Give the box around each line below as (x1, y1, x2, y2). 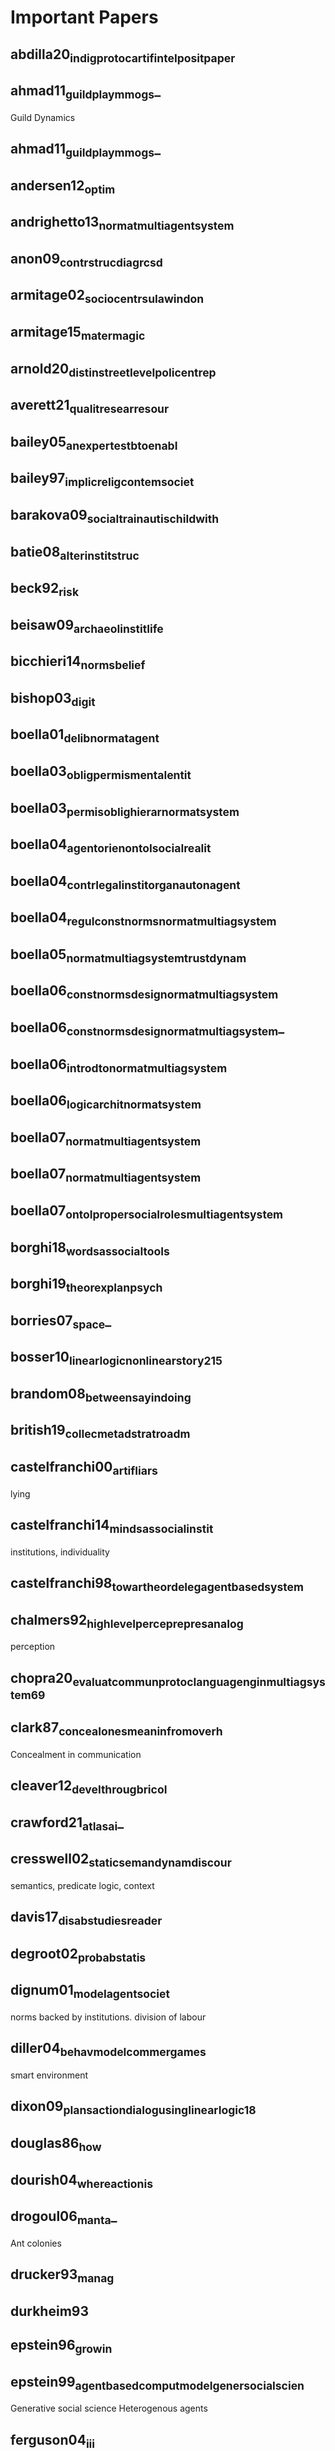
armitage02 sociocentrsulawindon (10, 287, 205, 306)
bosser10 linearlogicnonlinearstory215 (10, 1349, 223, 1368)
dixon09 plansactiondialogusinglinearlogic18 (10, 2098, 257, 2118)
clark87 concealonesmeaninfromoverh (10, 1719, 223, 1739)
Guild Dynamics (10, 111, 76, 123)
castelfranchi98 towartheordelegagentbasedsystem (10, 1574, 304, 1595)
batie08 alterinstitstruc (10, 543, 140, 563)
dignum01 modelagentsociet (10, 1982, 170, 2001)
